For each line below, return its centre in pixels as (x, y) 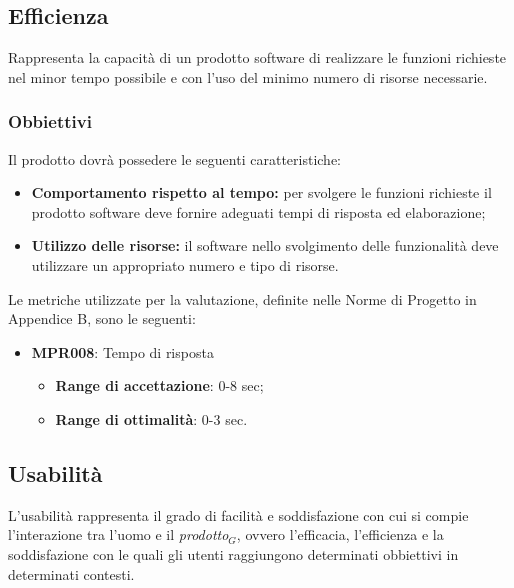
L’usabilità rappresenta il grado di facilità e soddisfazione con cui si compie (238, 514)
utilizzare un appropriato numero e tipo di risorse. (185, 264)
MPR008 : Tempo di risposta (122, 351)
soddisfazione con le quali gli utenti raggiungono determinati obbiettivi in (233, 553)
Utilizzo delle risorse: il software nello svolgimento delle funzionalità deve (265, 245)
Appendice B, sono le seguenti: (102, 318)
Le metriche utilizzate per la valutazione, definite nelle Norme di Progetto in (242, 298)
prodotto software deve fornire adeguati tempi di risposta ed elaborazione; (258, 211)
